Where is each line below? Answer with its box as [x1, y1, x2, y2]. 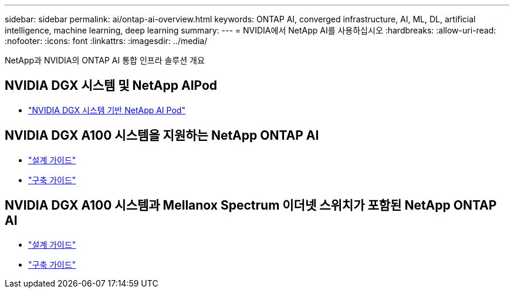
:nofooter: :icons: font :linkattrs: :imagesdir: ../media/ [5, 36, 208, 46]
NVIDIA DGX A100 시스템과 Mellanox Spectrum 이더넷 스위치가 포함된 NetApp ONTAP [5, 198, 497, 213]
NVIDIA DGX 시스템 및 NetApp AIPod [5, 78, 218, 93]
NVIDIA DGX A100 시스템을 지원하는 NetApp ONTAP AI [5, 128, 319, 143]
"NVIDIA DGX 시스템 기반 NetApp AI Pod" [28, 105, 185, 115]
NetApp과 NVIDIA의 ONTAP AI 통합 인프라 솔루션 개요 [5, 55, 205, 65]
